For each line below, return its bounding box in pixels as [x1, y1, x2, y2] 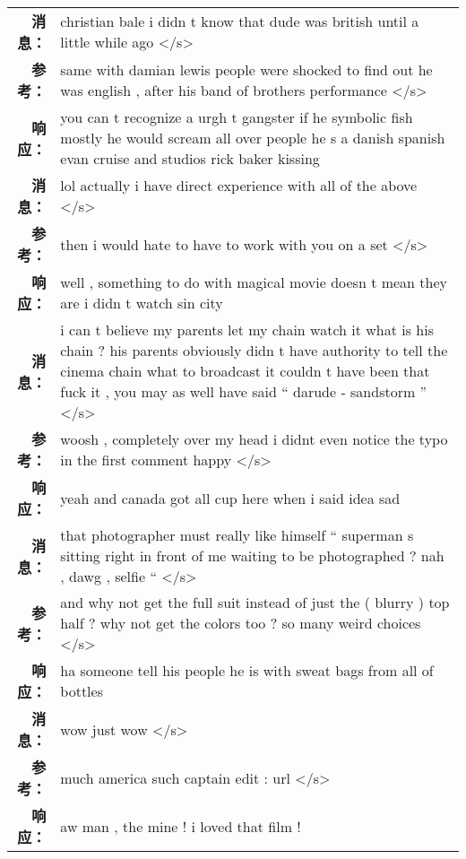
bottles [60, 681, 103, 701]
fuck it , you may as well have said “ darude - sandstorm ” [60, 381, 427, 402]
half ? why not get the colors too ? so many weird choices [60, 612, 421, 633]
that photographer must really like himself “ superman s [60, 525, 414, 545]
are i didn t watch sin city [60, 292, 223, 313]
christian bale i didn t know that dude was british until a [60, 11, 419, 31]
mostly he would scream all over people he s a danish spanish [60, 127, 445, 148]
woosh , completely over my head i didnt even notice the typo [60, 429, 448, 449]
